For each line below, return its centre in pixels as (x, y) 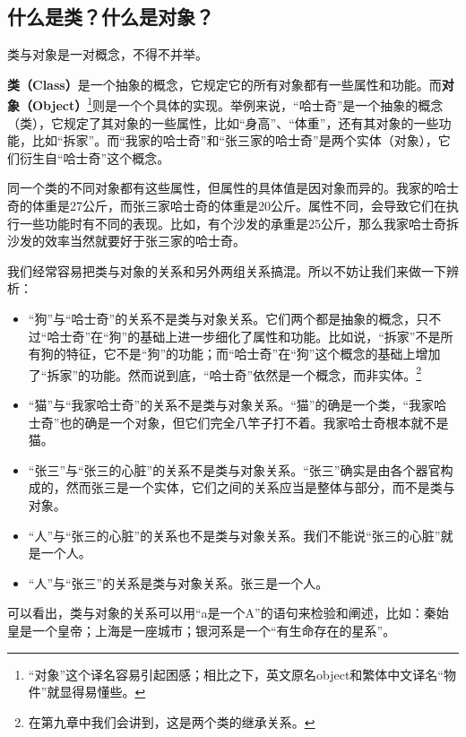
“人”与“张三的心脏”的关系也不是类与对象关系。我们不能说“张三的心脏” (234, 535)
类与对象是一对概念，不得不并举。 (108, 54)
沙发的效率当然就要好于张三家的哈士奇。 (126, 241)
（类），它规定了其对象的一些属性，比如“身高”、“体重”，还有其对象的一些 (223, 122)
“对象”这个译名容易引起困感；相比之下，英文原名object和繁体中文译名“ (236, 674)
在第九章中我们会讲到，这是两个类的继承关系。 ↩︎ (172, 721)
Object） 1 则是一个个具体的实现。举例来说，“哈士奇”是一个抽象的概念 (237, 104)
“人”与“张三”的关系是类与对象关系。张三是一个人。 (178, 582)
